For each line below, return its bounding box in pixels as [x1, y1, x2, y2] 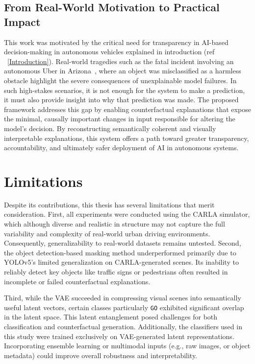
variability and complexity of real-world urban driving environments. [4, 228, 210, 238]
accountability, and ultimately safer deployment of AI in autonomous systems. [4, 142, 239, 153]
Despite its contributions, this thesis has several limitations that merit [4, 199, 215, 209]
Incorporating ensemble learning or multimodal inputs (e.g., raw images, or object [4, 341, 251, 351]
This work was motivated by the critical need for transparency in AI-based [4, 37, 229, 47]
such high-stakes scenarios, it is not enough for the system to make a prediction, [4, 85, 245, 95]
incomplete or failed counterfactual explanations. [4, 276, 151, 286]
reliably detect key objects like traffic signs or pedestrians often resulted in [4, 267, 228, 276]
